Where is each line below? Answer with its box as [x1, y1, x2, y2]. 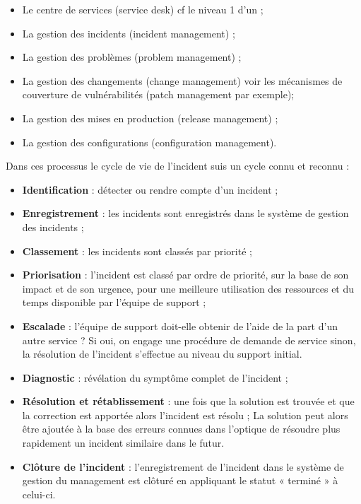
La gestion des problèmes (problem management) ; [22, 49, 242, 64]
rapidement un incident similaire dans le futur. [22, 435, 225, 450]
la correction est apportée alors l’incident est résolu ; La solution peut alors [22, 407, 348, 422]
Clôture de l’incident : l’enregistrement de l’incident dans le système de [22, 459, 344, 474]
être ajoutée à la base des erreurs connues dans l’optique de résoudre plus [22, 421, 341, 436]
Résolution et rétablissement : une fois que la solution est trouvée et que [22, 394, 355, 409]
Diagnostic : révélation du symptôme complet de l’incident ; [22, 370, 288, 385]
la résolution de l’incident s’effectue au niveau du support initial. [22, 346, 302, 361]
